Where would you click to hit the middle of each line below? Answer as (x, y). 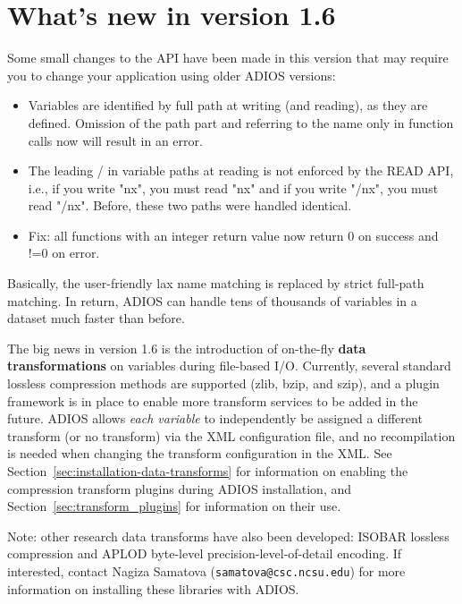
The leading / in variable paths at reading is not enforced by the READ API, (241, 170)
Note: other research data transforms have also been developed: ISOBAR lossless (228, 536)
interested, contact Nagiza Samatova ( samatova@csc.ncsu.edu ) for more (206, 570)
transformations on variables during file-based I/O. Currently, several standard (229, 366)
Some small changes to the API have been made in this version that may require (228, 58)
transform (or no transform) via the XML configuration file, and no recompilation (231, 435)
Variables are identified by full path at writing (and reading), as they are (228, 105)
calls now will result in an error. (115, 140)
